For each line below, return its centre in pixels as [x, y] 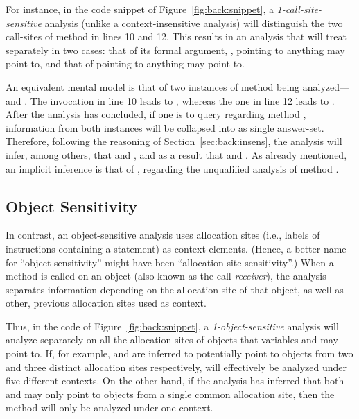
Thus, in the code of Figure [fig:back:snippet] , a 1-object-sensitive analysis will [172, 326]
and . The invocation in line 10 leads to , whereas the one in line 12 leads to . [170, 100]
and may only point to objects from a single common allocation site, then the [170, 394]
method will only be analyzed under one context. [110, 408]
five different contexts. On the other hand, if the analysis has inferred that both [175, 380]
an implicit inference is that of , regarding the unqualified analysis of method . [172, 168]
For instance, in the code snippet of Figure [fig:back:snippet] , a [140, 9]
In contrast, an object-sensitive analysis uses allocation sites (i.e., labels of [163, 235]
